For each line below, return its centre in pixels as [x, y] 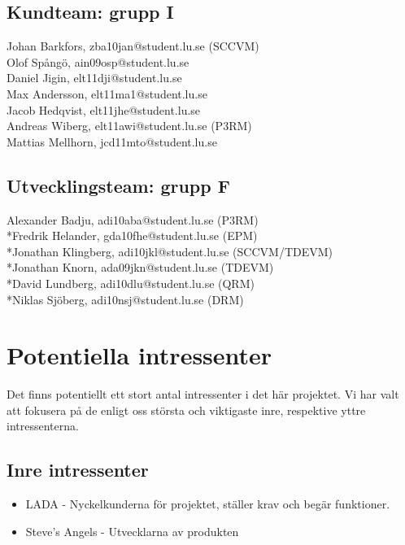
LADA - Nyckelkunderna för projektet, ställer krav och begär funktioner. [208, 504]
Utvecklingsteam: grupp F [118, 185]
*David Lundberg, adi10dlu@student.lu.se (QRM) [131, 283]
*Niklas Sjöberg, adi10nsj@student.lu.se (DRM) [125, 299]
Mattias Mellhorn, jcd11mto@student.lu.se [112, 141]
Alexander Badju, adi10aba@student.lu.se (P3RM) [133, 219]
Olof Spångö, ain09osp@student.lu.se [98, 61]
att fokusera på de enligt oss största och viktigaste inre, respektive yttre [186, 410]
